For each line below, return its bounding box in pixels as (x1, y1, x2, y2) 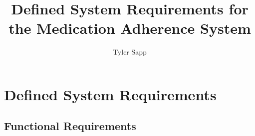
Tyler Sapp (113, 47, 147, 57)
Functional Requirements (4, 118, 136, 134)
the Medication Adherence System (8, 18, 251, 38)
